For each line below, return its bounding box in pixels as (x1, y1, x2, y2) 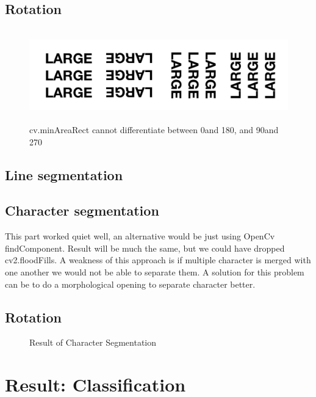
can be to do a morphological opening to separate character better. (5, 277, 256, 290)
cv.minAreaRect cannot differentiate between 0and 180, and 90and (29, 123, 279, 136)
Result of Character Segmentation (29, 336, 157, 349)
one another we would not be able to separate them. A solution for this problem (5, 265, 304, 278)
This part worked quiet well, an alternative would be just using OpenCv (5, 230, 275, 242)
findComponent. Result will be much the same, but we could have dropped (5, 241, 285, 254)
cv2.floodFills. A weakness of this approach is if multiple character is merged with (5, 253, 311, 266)
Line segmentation (5, 165, 123, 184)
